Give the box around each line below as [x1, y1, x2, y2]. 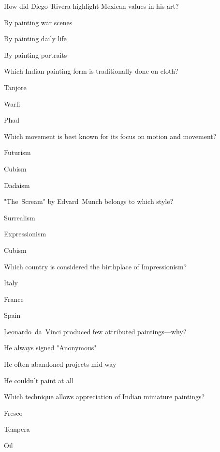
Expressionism [4, 229, 46, 239]
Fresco [4, 407, 23, 418]
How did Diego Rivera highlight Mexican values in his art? [4, 1, 179, 11]
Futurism [4, 147, 31, 157]
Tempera [4, 424, 30, 434]
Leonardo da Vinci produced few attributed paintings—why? [4, 326, 187, 336]
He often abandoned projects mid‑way [4, 359, 117, 369]
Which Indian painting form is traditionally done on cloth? [4, 66, 178, 76]
